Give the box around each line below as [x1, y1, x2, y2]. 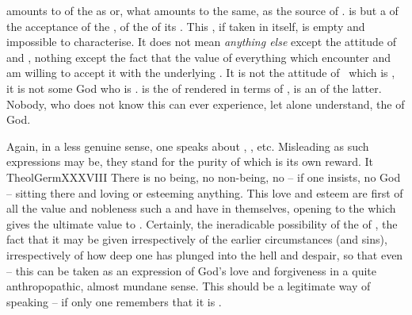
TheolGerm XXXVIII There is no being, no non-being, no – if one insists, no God [6, 168, 401, 185]
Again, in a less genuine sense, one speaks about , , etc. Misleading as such [6, 137, 369, 154]
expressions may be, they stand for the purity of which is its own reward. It [6, 153, 374, 170]
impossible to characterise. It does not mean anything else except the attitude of [6, 33, 397, 50]
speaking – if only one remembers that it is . [6, 293, 222, 309]
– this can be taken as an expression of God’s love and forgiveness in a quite [6, 262, 376, 279]
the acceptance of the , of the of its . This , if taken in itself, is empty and [6, 17, 365, 34]
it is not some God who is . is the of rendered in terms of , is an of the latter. [6, 79, 382, 96]
